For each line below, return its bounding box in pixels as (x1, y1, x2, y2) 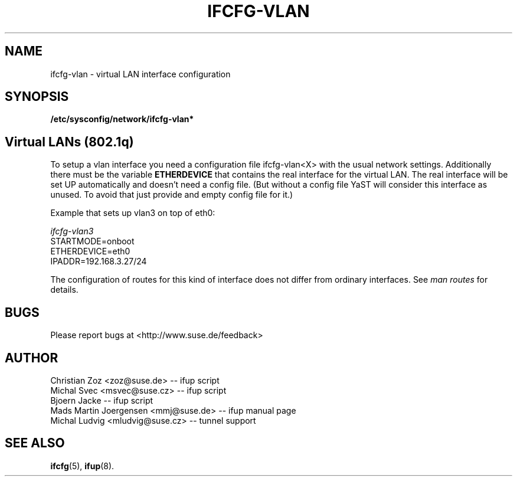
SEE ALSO (5, 436, 65, 451)
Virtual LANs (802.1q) (5, 134, 134, 149)
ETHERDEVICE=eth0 (50, 246, 130, 257)
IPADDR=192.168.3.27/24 (50, 256, 147, 267)
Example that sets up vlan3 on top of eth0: (50, 208, 215, 218)
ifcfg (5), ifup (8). (50, 460, 114, 471)
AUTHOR (5, 350, 58, 365)
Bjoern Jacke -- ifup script (50, 395, 153, 405)
